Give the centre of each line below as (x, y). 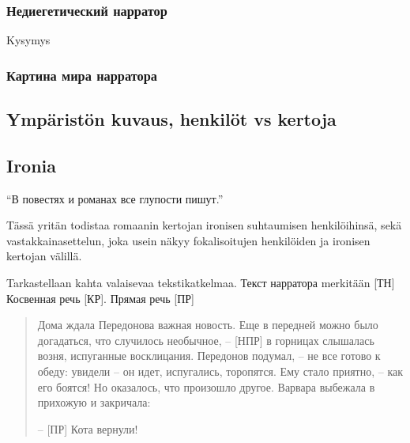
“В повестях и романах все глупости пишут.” (115, 198)
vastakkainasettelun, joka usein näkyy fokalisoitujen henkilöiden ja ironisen (188, 240)
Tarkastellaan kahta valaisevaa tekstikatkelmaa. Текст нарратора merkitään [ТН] (201, 283)
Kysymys (28, 40)
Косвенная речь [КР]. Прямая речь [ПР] (100, 298)
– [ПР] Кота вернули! (88, 428)
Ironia (32, 165)
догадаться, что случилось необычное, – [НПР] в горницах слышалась (206, 340)
